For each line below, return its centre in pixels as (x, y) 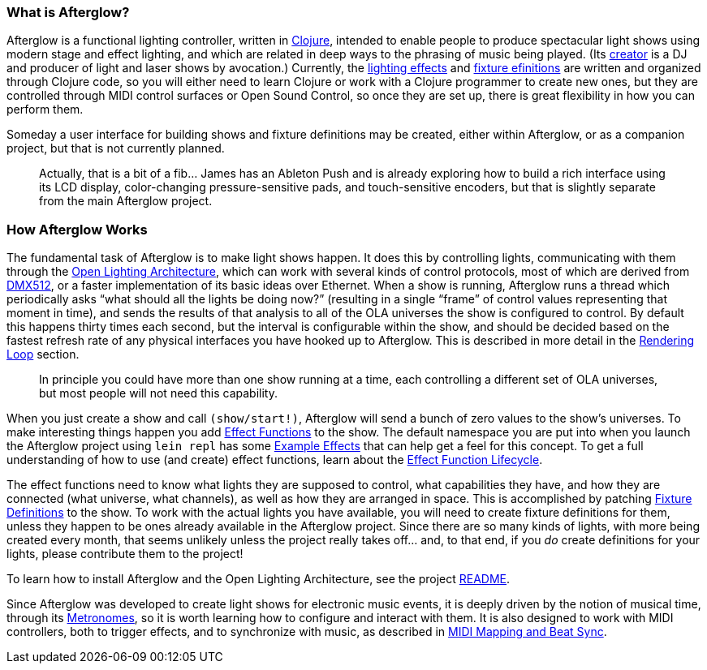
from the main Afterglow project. (126, 201)
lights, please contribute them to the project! (125, 554)
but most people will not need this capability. (159, 393)
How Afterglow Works (77, 229)
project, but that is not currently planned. (116, 148)
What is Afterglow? (68, 12)
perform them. (45, 110)
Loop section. (43, 354)
